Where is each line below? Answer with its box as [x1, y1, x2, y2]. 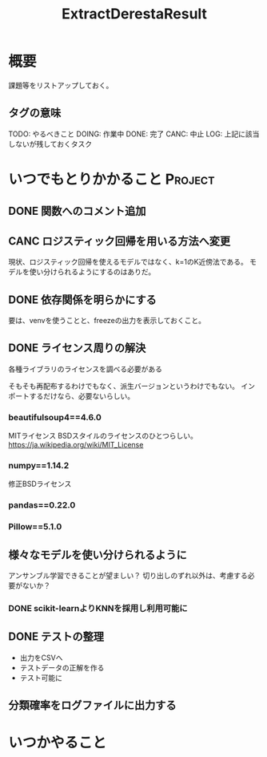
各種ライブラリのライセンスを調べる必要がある [8, 364, 162, 374]
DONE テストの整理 [8, 630, 105, 644]
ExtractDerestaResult [61, 5, 208, 23]
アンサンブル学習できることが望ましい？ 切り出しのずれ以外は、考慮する [8, 571, 248, 581]
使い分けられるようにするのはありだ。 [29, 267, 156, 277]
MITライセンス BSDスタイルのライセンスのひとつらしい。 [8, 431, 198, 441]
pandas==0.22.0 [8, 500, 76, 511]
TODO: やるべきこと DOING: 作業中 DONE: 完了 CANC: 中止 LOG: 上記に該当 [8, 129, 260, 139]
